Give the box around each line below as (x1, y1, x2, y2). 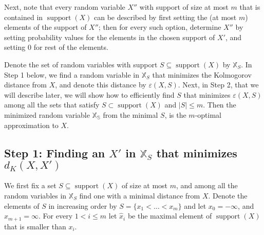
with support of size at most (139, 2, 229, 12)
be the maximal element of (127, 210, 212, 221)
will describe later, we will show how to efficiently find (4, 89, 175, 100)
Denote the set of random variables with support (4, 59, 158, 69)
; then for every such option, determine (98, 22, 221, 32)
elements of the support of (4, 22, 87, 32)
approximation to (4, 119, 59, 130)
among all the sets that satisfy (4, 99, 100, 110)
